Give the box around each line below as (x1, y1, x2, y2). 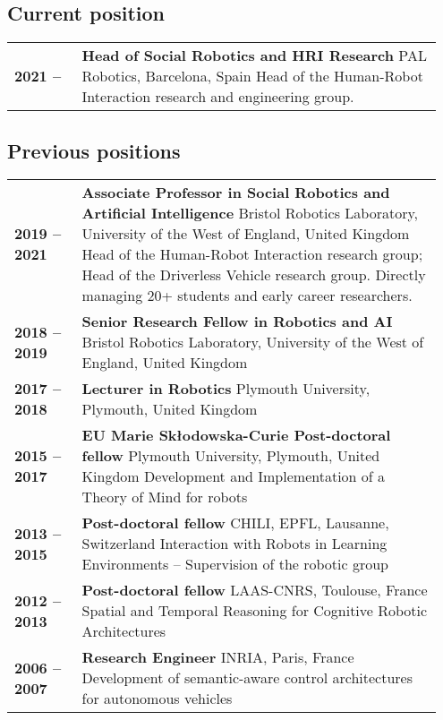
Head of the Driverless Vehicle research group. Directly (81, 264, 426, 286)
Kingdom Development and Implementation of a (81, 466, 386, 487)
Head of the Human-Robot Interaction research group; (81, 244, 423, 265)
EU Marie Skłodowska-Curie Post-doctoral (81, 424, 391, 446)
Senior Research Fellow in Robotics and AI (81, 311, 393, 332)
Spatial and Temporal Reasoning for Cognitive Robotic (81, 600, 428, 621)
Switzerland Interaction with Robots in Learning (81, 533, 388, 554)
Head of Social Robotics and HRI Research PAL (81, 45, 427, 66)
